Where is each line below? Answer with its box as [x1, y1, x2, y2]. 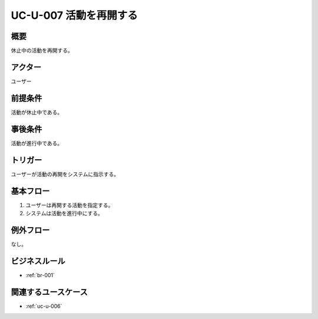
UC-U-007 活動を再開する [11, 9, 138, 22]
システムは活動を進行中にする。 [25, 209, 103, 216]
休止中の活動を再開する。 [11, 47, 73, 54]
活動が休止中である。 [11, 108, 63, 116]
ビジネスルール [11, 256, 65, 266]
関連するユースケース [11, 287, 88, 297]
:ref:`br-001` [25, 271, 55, 278]
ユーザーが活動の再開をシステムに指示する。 [11, 170, 120, 177]
